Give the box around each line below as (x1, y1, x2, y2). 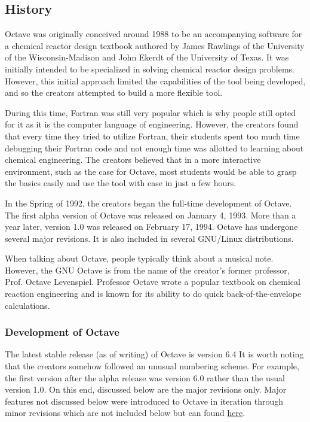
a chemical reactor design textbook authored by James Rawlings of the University (5, 39, 305, 51)
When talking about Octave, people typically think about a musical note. (5, 252, 274, 265)
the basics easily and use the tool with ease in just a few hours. (5, 177, 237, 189)
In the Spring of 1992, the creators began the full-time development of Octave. (5, 196, 292, 209)
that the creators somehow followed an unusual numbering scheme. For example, (5, 360, 299, 372)
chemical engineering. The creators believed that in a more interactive (5, 153, 261, 166)
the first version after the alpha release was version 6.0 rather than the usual (5, 371, 285, 384)
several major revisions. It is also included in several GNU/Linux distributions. (5, 232, 294, 244)
